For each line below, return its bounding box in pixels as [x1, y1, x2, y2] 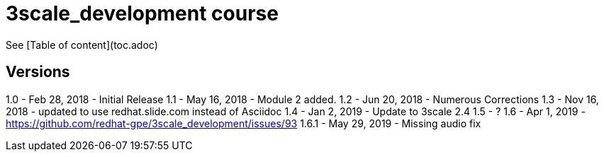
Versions [6, 63, 70, 81]
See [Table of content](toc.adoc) [6, 38, 158, 51]
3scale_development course [6, 1, 279, 25]
